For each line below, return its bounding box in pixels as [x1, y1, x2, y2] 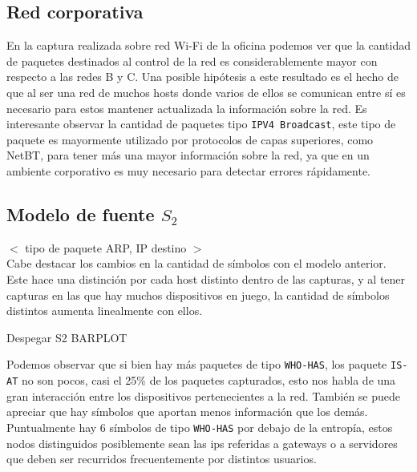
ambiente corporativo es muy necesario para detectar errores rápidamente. [6, 163, 370, 180]
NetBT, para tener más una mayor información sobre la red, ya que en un [6, 147, 370, 163]
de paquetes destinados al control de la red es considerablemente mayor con [6, 52, 378, 69]
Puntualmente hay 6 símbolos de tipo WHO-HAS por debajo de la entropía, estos [6, 418, 393, 435]
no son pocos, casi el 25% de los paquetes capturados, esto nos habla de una [21, 372, 396, 389]
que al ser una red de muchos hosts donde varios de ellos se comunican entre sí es [6, 83, 406, 100]
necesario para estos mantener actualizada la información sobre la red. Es [6, 99, 367, 116]
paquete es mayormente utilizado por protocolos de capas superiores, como [6, 131, 374, 147]
